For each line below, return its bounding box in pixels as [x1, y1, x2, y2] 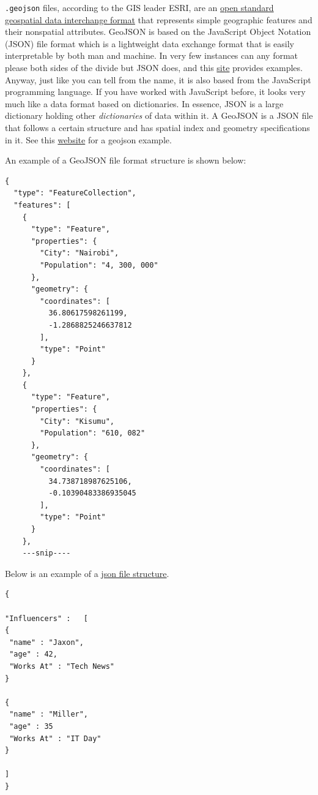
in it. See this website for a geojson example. [5, 133, 172, 146]
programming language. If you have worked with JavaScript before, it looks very [5, 85, 306, 98]
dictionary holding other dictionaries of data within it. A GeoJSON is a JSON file [5, 109, 313, 122]
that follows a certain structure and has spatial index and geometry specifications [5, 121, 310, 134]
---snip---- [22, 549, 71, 558]
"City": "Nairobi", [40, 249, 119, 258]
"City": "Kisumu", [40, 416, 114, 426]
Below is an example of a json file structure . [5, 567, 169, 579]
